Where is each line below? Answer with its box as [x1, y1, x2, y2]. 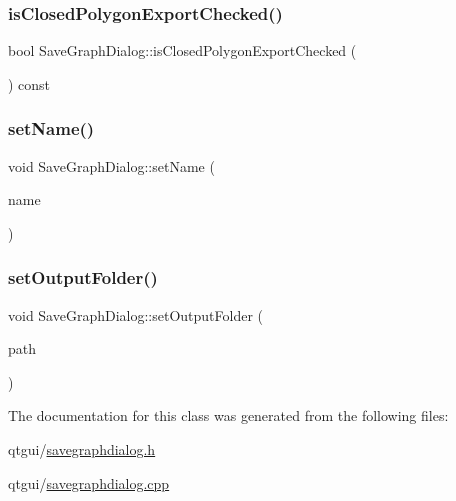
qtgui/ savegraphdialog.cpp [8, 472, 170, 493]
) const [8, 73, 51, 94]
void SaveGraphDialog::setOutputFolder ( [8, 304, 264, 325]
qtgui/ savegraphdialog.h [8, 439, 156, 459]
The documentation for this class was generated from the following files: [8, 405, 449, 426]
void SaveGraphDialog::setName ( [8, 155, 215, 176]
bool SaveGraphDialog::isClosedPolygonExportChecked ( [8, 40, 357, 61]
